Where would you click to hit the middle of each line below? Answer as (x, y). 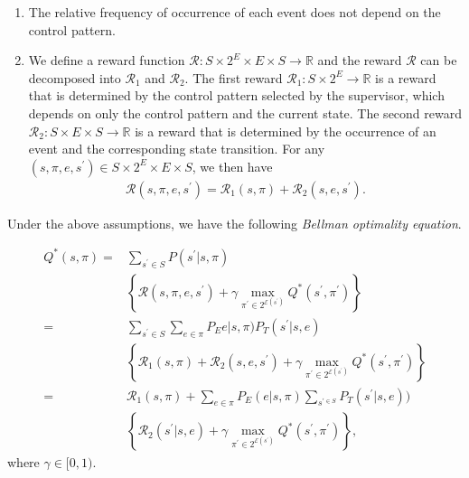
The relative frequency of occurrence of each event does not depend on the (234, 12)
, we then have (232, 166)
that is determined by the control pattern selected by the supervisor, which (236, 95)
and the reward (360, 60)
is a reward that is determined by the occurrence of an (286, 131)
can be (439, 60)
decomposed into (75, 77)
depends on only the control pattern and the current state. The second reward (245, 112)
